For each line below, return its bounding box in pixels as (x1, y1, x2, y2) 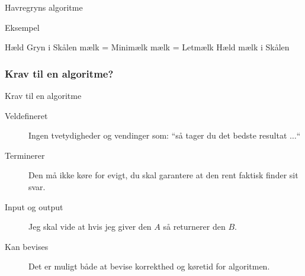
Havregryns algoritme (5, 1, 83, 13)
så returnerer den (163, 220, 226, 233)
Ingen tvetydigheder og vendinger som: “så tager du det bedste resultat (28, 129, 287, 142)
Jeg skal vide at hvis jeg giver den (28, 220, 152, 233)
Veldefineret (5, 109, 48, 121)
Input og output (5, 200, 63, 213)
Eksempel (5, 21, 40, 33)
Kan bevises (5, 240, 49, 252)
